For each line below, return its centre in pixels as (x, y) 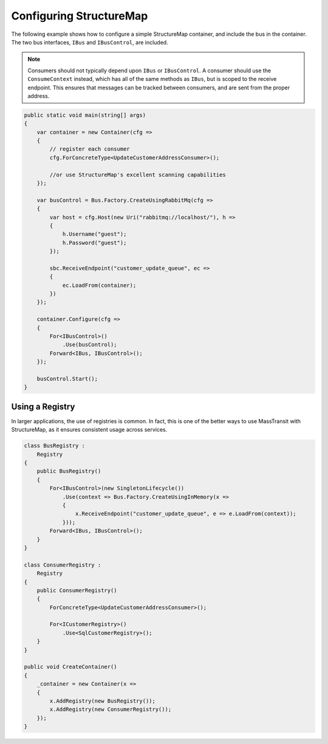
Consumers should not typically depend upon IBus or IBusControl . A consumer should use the (149, 71)
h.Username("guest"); (94, 234)
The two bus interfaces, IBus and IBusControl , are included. (90, 42)
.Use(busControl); (90, 345)
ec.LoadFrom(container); (99, 285)
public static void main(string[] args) (85, 115)
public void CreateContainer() (71, 667)
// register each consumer (90, 149)
